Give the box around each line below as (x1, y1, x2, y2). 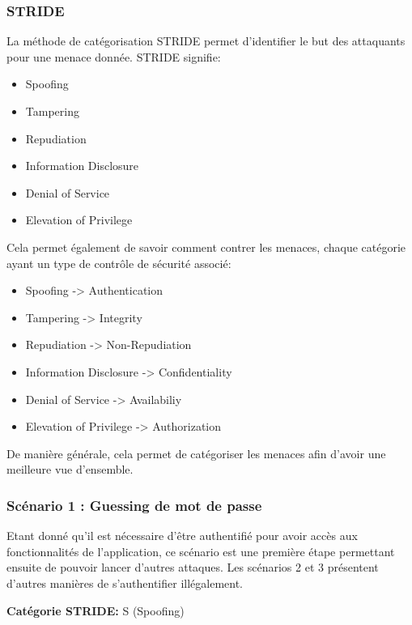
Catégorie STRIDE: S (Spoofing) (6, 602, 185, 619)
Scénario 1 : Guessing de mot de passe (6, 495, 262, 515)
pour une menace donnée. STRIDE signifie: (6, 48, 221, 65)
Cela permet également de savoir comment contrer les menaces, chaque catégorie (6, 238, 406, 255)
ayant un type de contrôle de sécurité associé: (6, 254, 231, 271)
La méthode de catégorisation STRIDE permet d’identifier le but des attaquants (6, 32, 406, 49)
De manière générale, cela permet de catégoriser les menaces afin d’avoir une (6, 444, 386, 461)
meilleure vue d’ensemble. (6, 461, 134, 478)
